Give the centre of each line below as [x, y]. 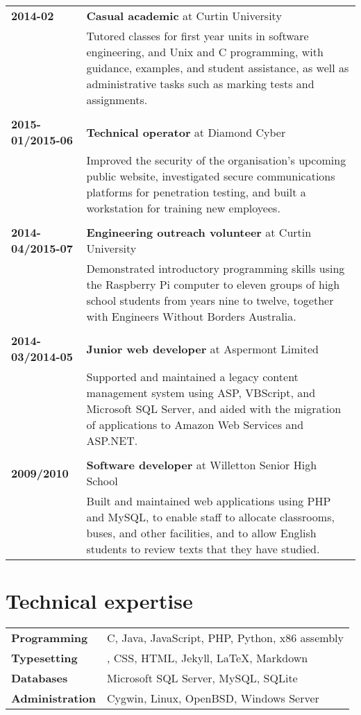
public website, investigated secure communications [211, 176]
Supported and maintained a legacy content [192, 377]
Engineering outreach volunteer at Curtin [199, 232]
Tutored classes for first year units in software [198, 36]
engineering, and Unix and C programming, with [205, 52]
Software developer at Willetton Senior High [202, 465]
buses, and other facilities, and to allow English [201, 533]
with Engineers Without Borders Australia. [191, 316]
